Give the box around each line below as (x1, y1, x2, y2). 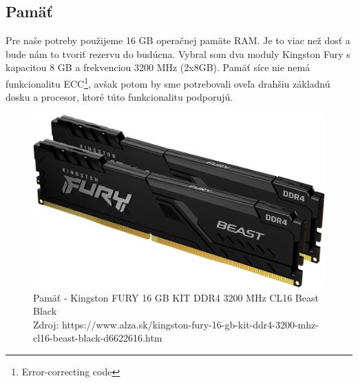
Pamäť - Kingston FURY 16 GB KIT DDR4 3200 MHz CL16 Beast (33, 290, 319, 304)
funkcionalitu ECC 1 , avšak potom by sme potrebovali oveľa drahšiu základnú (6, 74, 330, 90)
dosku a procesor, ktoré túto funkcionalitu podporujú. (6, 90, 233, 104)
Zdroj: (33, 317, 59, 331)
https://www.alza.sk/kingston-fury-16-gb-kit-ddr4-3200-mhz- (62, 317, 319, 331)
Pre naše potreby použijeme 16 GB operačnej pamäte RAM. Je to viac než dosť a (6, 33, 350, 48)
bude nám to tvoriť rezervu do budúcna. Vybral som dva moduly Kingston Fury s (6, 46, 350, 61)
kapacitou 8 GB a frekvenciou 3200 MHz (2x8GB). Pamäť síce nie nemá (6, 60, 310, 75)
